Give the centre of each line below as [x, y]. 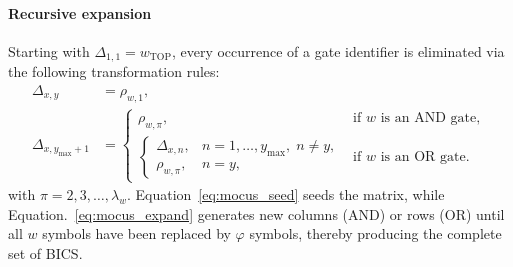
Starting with [49, 50]
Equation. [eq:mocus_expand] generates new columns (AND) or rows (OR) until [256, 213]
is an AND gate [428, 117]
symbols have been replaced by [136, 233]
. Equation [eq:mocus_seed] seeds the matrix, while [285, 194]
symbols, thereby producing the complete [375, 233]
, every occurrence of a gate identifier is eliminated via [338, 50]
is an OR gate [423, 156]
